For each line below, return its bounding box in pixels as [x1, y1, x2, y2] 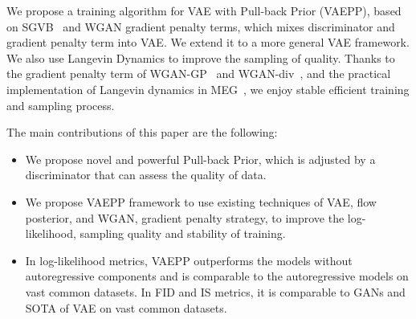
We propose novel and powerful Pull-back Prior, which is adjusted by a [25, 150, 376, 167]
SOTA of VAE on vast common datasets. [25, 299, 227, 316]
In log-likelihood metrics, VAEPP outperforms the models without [25, 252, 353, 268]
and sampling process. [6, 96, 115, 113]
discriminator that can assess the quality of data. [25, 166, 267, 183]
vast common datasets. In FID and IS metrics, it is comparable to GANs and [25, 283, 406, 300]
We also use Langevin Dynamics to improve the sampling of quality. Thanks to [6, 49, 395, 66]
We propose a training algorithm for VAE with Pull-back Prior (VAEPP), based [6, 2, 402, 18]
